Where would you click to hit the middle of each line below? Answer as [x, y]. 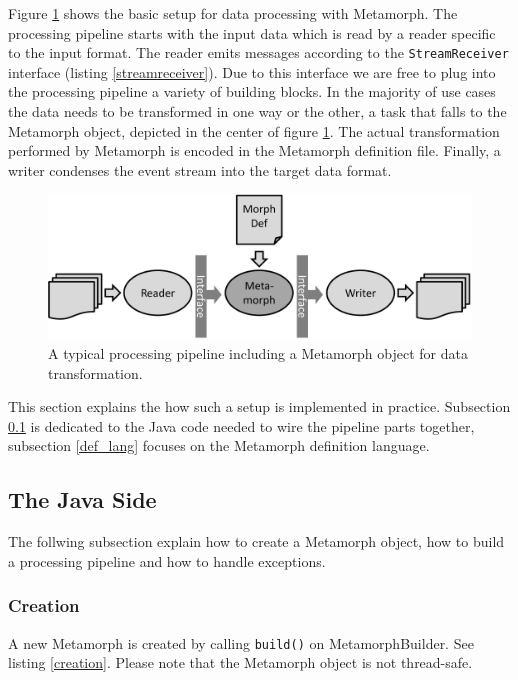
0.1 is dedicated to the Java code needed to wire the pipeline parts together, [241, 425]
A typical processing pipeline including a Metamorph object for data [258, 352]
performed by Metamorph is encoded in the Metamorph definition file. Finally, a [254, 150]
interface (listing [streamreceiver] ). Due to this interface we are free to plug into [252, 71]
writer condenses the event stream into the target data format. [200, 169]
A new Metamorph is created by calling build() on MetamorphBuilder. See [241, 642]
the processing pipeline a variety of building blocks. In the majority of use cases [252, 91]
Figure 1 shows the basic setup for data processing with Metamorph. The [233, 13]
